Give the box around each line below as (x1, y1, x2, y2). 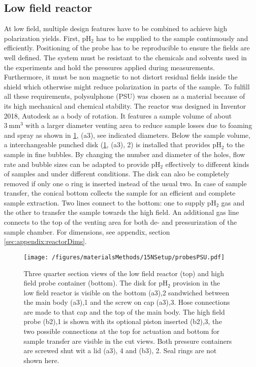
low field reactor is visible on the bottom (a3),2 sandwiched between (24, 287, 229, 297)
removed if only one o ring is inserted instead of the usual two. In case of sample (4, 178, 247, 188)
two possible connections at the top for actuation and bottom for (24, 326, 220, 336)
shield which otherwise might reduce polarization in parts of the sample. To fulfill (4, 81, 250, 91)
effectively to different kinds (165, 159, 249, 169)
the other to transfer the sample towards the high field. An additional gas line (4, 207, 239, 217)
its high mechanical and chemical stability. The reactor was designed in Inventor (4, 100, 246, 111)
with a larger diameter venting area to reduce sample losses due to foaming (25, 120, 252, 130)
